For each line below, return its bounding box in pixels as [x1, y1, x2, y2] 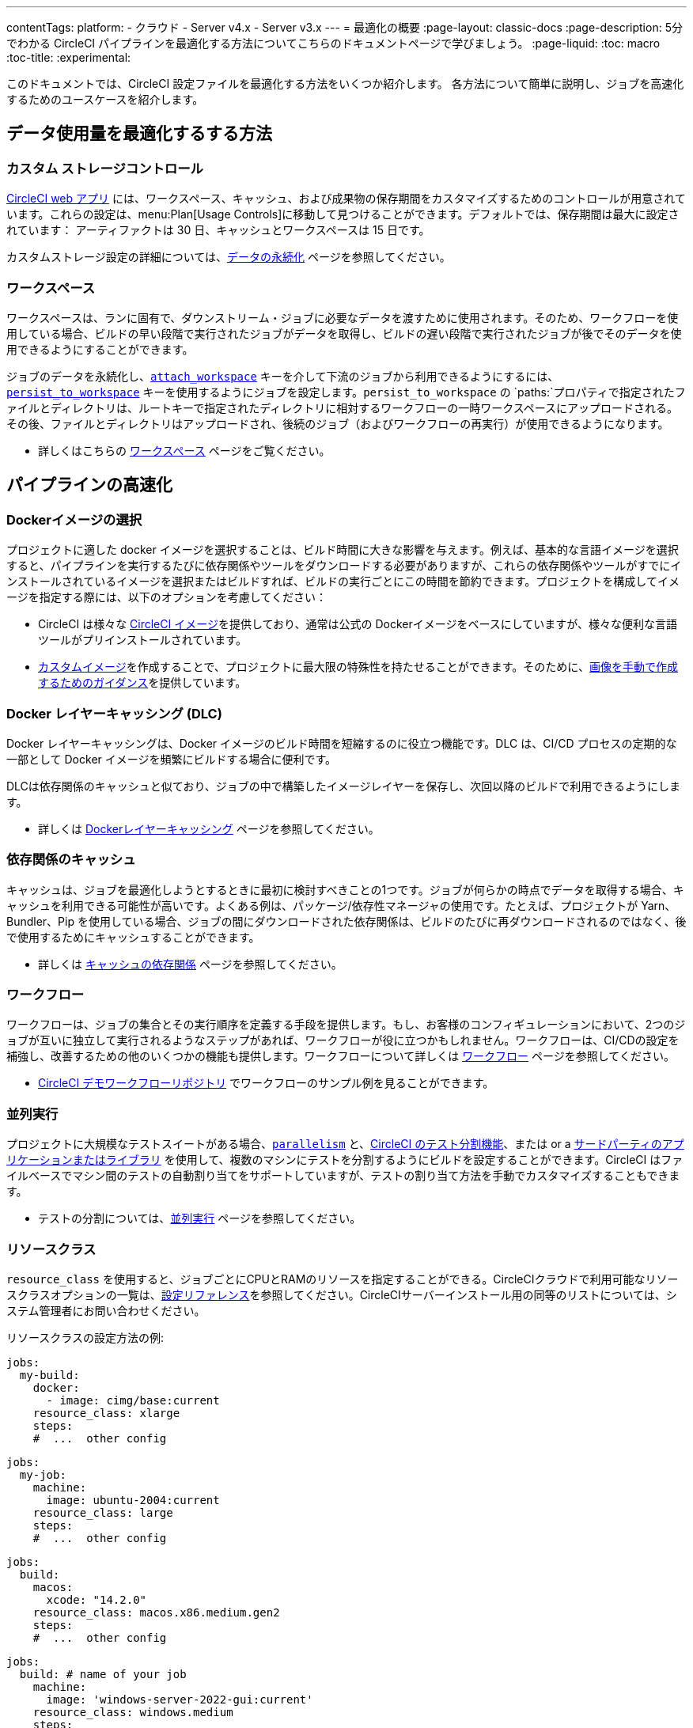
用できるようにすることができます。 [6, 342, 194, 356]
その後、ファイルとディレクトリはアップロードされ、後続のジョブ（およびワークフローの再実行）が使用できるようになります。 [6, 416, 669, 430]
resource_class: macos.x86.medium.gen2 [32, 1605, 280, 1619]
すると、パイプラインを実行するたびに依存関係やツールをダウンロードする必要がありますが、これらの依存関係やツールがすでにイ [6, 559, 682, 573]
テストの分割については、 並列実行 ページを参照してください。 [38, 1211, 362, 1226]
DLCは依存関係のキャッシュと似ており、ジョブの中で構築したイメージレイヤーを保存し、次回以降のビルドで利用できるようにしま [6, 779, 680, 793]
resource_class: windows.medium [32, 1705, 233, 1719]
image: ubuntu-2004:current [46, 1493, 220, 1506]
